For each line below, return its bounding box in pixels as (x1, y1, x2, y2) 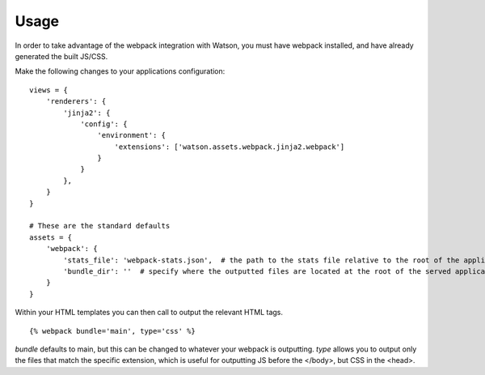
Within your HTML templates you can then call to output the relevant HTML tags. (15, 308, 283, 317)
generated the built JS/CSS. (15, 51, 108, 61)
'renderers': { (45, 97, 107, 106)
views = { (29, 85, 68, 95)
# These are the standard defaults (29, 221, 171, 231)
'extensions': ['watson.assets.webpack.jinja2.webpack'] (114, 142, 345, 151)
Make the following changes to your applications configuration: (15, 66, 226, 76)
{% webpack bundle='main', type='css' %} (29, 326, 196, 335)
